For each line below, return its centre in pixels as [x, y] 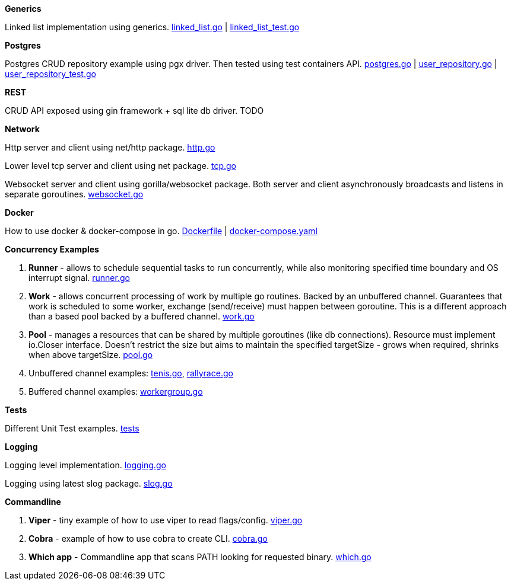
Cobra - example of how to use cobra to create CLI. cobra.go [148, 538]
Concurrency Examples [52, 249]
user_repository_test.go [50, 74]
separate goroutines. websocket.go [74, 194]
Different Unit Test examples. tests [72, 428]
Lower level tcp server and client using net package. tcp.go [120, 166]
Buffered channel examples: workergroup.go [116, 391]
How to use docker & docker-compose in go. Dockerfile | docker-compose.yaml [161, 231]
